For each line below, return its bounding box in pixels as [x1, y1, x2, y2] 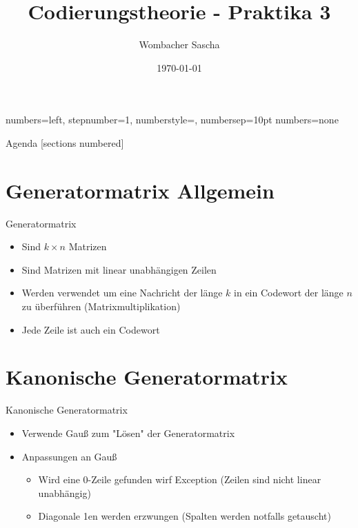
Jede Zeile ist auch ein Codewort [21, 322, 160, 336]
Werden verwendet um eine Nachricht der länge [21, 285, 223, 300]
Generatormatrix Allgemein [6, 176, 275, 204]
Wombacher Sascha [139, 37, 220, 52]
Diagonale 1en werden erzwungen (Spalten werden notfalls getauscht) [38, 509, 331, 523]
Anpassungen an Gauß [21, 449, 117, 463]
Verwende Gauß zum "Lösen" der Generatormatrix [21, 425, 235, 440]
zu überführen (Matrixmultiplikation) [21, 299, 181, 313]
